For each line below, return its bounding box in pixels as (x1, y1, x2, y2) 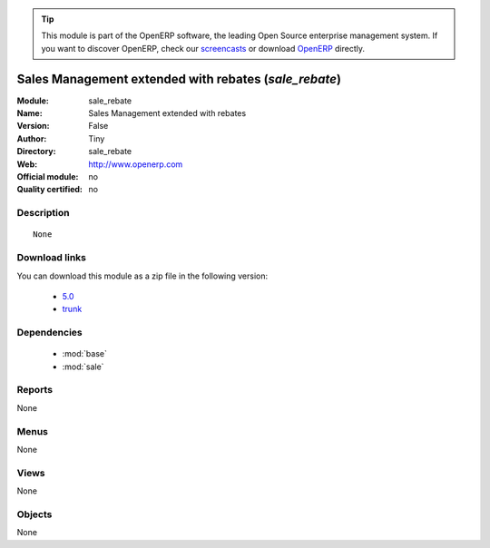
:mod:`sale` (62, 361, 104, 372)
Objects (16, 508, 53, 521)
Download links (16, 251, 86, 264)
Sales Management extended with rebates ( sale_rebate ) (16, 71, 342, 86)
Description (16, 207, 70, 220)
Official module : (16, 171, 79, 182)
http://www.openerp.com (88, 159, 183, 170)
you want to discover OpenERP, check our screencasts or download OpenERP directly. (41, 43, 366, 54)
